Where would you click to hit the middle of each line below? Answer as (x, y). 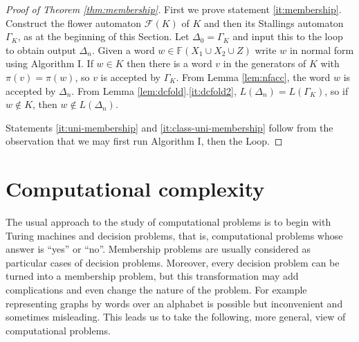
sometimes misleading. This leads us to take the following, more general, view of (176, 317)
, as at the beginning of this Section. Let (103, 36)
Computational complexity (135, 189)
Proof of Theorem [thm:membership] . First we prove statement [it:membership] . (174, 9)
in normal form (322, 49)
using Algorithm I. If (49, 63)
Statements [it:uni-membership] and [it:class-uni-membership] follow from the (169, 127)
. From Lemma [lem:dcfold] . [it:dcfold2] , (154, 90)
